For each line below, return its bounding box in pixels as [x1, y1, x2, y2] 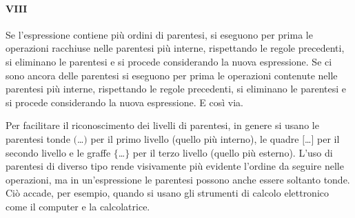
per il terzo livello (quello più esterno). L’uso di [132, 145, 333, 159]
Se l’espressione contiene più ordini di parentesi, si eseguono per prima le [6, 27, 313, 41]
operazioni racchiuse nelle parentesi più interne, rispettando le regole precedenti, [6, 41, 345, 55]
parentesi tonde [6, 131, 70, 146]
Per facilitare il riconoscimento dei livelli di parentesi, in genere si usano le [6, 118, 319, 132]
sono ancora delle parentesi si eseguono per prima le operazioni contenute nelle [6, 68, 338, 82]
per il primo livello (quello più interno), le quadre [90, 131, 299, 146]
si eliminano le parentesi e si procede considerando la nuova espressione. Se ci [6, 54, 332, 68]
